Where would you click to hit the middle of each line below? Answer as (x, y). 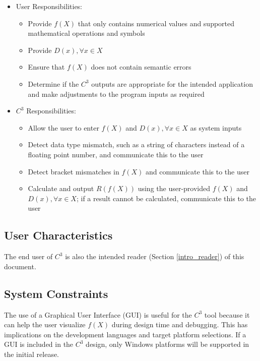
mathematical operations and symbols (86, 33)
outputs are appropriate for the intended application (172, 83)
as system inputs (216, 127)
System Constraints (56, 293)
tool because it (227, 314)
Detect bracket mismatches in (74, 171)
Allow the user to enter (63, 127)
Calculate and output (61, 188)
